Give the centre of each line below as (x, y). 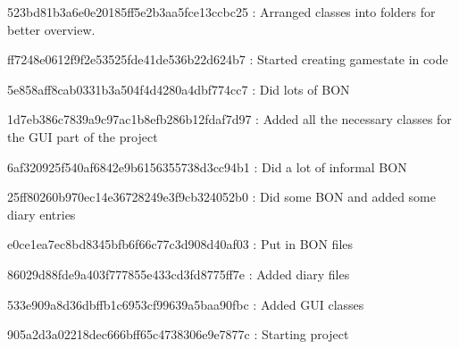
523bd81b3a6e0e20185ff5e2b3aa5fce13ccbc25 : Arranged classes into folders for (221, 12)
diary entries (42, 214)
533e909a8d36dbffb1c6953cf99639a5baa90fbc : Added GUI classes (186, 304)
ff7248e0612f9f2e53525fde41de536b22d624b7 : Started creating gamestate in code (228, 59)
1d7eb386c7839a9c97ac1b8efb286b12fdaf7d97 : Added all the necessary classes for (229, 119)
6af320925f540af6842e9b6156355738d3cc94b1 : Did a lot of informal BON (207, 166)
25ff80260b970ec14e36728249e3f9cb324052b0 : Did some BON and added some (222, 197)
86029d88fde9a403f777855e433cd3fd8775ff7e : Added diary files (179, 274)
